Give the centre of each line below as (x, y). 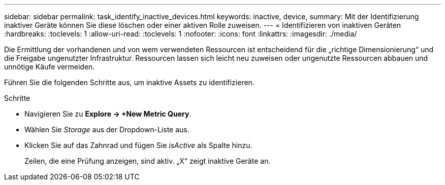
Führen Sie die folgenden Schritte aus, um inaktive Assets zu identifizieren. (129, 82)
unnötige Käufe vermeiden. (50, 67)
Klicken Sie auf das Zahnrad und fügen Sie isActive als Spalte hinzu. (138, 145)
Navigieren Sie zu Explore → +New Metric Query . (108, 114)
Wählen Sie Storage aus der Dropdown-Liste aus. (107, 129)
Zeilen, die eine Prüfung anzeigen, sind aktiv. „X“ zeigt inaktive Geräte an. (148, 161)
